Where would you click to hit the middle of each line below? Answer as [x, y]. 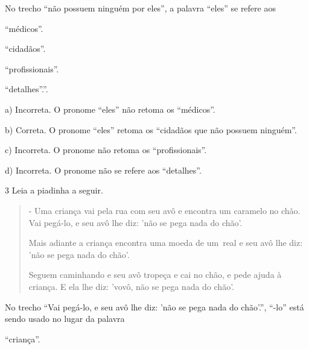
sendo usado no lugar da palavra [65, 319]
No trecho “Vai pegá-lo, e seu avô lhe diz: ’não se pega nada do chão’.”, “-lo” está [154, 307]
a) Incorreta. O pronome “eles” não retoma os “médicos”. [110, 109]
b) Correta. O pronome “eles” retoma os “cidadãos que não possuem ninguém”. [151, 129]
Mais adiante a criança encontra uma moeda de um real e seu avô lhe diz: [166, 243]
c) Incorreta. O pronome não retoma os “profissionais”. [106, 150]
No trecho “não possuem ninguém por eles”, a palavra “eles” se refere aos [140, 8]
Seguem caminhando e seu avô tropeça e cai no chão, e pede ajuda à [155, 275]
